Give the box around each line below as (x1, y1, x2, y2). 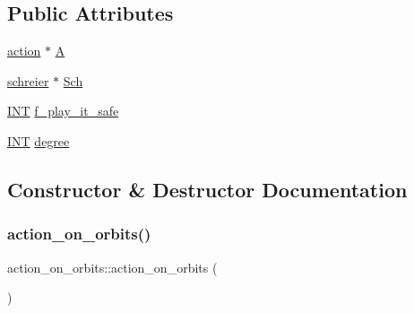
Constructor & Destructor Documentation (7, 175, 408, 203)
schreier (7, 71, 49, 90)
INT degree (7, 131, 70, 150)
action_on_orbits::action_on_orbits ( (7, 257, 218, 276)
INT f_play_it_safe (7, 101, 119, 120)
